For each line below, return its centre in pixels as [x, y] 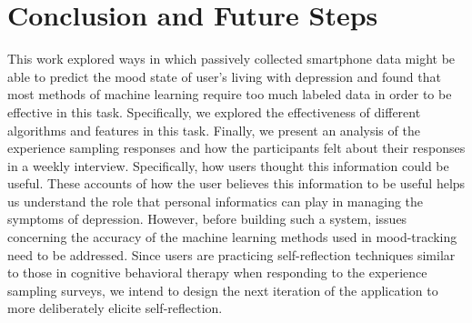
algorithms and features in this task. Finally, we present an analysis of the [214, 130]
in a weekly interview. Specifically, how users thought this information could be [228, 165]
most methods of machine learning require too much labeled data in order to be [230, 94]
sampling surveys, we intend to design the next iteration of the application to [223, 290]
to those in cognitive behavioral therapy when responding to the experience [217, 273]
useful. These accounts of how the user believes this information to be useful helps [236, 183]
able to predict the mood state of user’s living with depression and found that [224, 76]
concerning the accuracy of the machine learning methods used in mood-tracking [232, 237]
